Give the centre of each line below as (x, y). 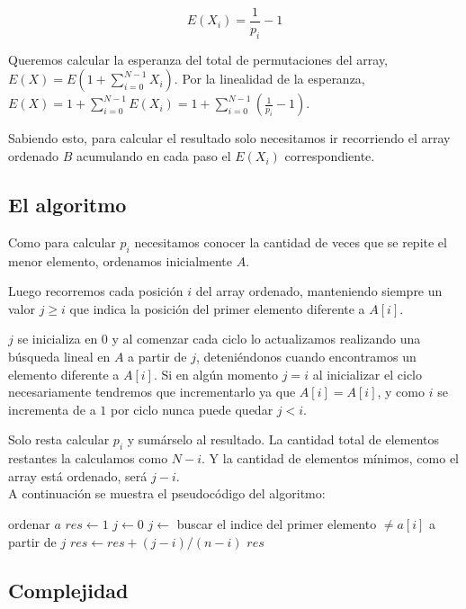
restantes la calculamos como (88, 458)
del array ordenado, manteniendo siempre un (319, 291)
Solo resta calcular (59, 439)
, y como (401, 392)
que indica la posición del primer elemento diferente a (217, 308)
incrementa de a (52, 409)
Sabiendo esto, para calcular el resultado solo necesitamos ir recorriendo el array (229, 138)
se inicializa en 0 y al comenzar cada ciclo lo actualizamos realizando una (219, 339)
